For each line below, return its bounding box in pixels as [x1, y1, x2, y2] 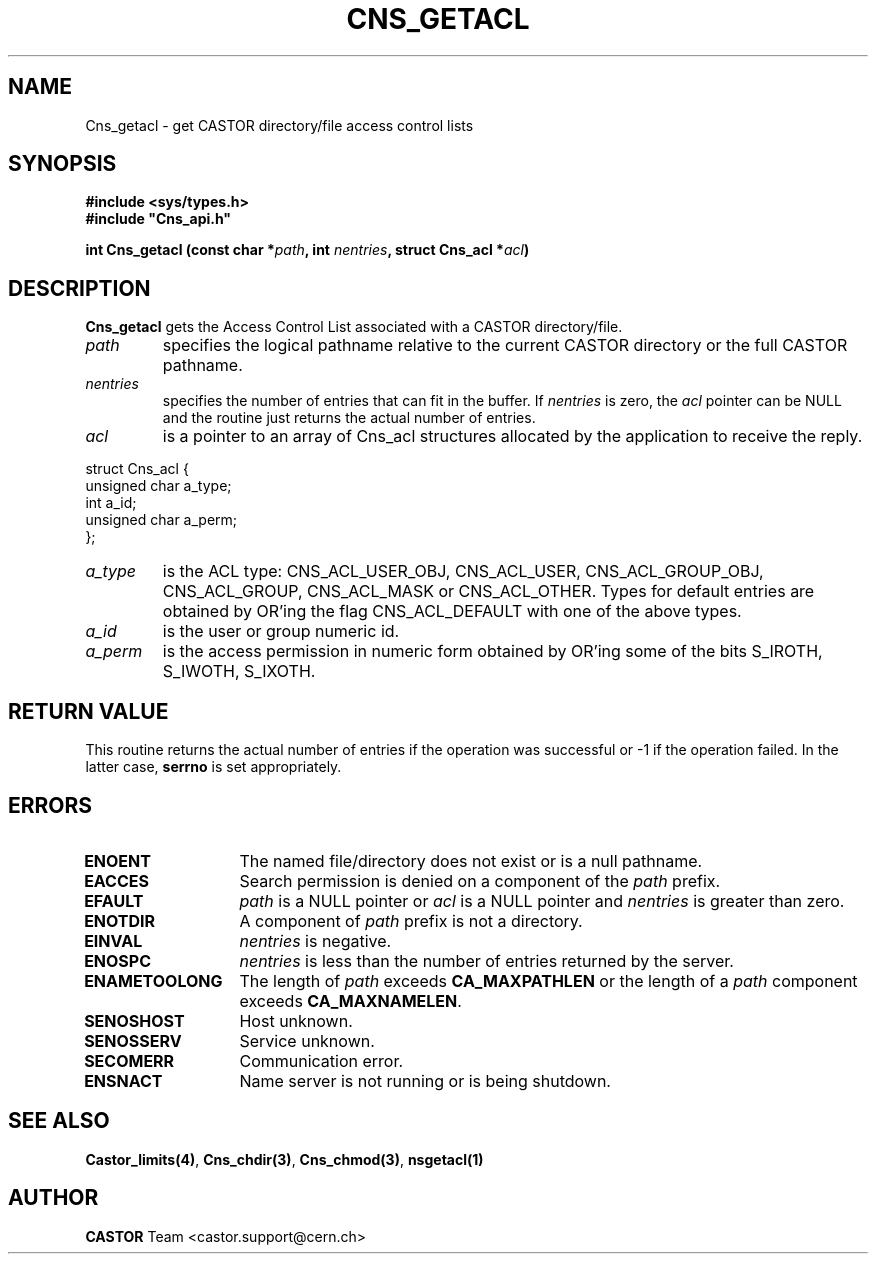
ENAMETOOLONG [84, 970, 223, 991]
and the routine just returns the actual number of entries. [162, 409, 536, 427]
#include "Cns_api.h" [85, 210, 232, 228]
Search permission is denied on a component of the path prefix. [239, 870, 721, 891]
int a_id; [85, 494, 137, 512]
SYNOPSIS [8, 151, 117, 177]
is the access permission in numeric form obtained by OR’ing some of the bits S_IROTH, [162, 641, 823, 662]
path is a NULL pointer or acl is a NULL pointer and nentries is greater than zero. [239, 890, 845, 911]
